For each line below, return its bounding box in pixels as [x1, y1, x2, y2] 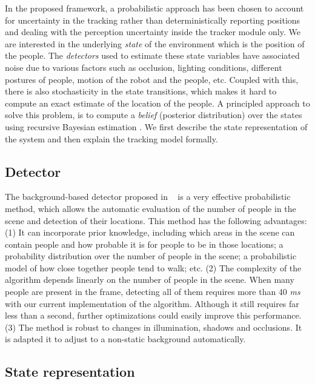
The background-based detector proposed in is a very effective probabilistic [5, 190, 291, 203]
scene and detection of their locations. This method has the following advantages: [5, 214, 307, 227]
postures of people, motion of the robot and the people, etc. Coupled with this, [5, 73, 299, 85]
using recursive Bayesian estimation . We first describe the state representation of [5, 120, 308, 133]
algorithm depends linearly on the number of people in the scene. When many [5, 273, 294, 286]
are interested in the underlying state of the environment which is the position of [5, 37, 305, 50]
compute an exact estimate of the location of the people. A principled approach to [5, 96, 310, 109]
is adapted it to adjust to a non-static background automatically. [5, 333, 246, 345]
